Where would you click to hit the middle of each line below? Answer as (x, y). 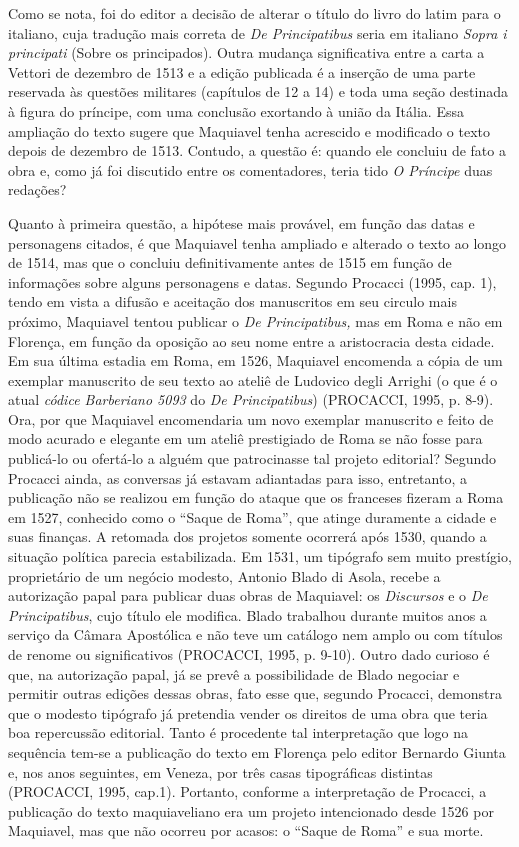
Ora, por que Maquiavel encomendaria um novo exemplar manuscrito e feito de (251, 418)
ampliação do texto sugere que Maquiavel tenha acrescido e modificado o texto (249, 130)
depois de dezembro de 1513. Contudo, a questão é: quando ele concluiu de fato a (257, 150)
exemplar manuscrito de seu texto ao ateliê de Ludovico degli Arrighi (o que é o (253, 379)
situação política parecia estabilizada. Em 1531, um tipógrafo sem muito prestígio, (260, 556)
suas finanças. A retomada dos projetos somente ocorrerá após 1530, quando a (247, 536)
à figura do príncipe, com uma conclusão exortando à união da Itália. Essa (236, 110)
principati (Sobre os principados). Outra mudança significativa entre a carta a (246, 52)
